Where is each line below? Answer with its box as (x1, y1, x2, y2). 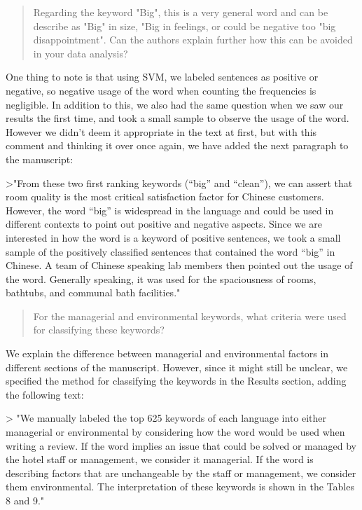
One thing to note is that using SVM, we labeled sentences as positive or (6, 69, 319, 84)
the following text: (6, 387, 84, 401)
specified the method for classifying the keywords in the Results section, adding (6, 373, 347, 388)
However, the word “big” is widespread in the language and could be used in (6, 202, 334, 217)
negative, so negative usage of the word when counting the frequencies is (6, 83, 316, 97)
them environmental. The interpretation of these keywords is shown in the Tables (6, 479, 354, 494)
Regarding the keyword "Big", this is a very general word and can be (33, 5, 328, 19)
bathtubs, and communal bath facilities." (6, 285, 181, 300)
